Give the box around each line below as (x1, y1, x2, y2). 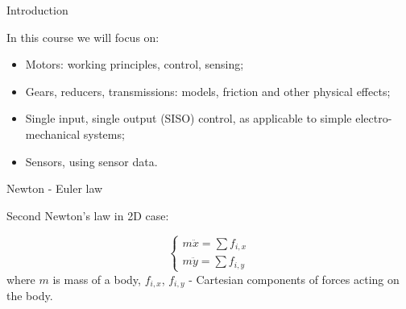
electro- (355, 110, 392, 127)
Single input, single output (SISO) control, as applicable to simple (25, 110, 352, 127)
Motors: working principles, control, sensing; (25, 56, 244, 73)
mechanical (25, 125, 81, 142)
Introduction (6, 2, 68, 18)
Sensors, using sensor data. (25, 152, 158, 169)
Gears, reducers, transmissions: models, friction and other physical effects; (25, 82, 391, 99)
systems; (83, 125, 125, 142)
